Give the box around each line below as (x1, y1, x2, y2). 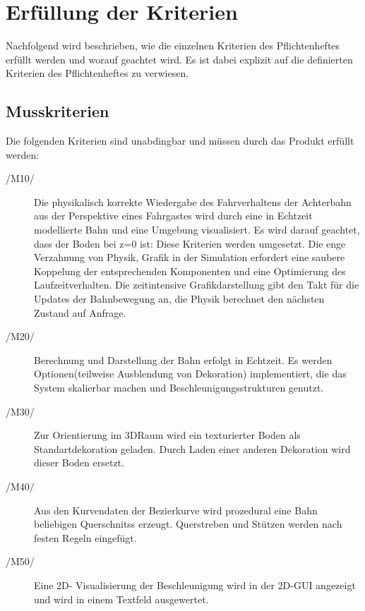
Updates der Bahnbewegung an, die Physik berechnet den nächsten (34, 291, 325, 306)
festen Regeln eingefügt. (34, 530, 137, 545)
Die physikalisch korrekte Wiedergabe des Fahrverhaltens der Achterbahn (34, 194, 352, 209)
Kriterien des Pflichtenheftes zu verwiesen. (6, 66, 189, 80)
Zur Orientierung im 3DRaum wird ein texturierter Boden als (34, 428, 301, 442)
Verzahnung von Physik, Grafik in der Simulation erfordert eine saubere (34, 250, 345, 265)
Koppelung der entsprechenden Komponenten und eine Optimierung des (34, 263, 346, 278)
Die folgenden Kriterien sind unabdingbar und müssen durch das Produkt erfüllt (6, 133, 354, 148)
